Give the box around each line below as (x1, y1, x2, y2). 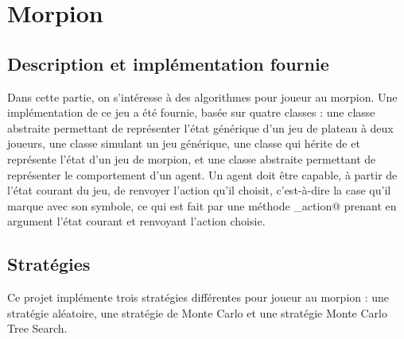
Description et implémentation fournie (7, 51, 329, 75)
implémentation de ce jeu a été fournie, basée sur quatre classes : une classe (7, 104, 375, 121)
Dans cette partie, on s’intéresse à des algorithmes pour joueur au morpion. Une (7, 88, 398, 105)
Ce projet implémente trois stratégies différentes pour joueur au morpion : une (7, 289, 390, 306)
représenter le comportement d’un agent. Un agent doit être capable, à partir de (7, 166, 398, 183)
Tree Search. (7, 320, 68, 337)
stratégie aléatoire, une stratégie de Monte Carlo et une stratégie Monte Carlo (7, 304, 387, 321)
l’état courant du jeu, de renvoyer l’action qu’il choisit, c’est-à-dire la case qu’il (7, 182, 391, 198)
